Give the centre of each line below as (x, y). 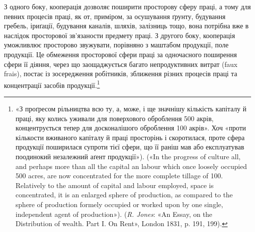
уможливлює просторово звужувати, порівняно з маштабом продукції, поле (116, 45)
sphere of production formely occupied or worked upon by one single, (119, 204)
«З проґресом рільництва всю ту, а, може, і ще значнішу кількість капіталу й (131, 108)
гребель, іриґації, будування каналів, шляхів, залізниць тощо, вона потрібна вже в (126, 26)
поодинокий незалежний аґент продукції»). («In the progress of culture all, (128, 156)
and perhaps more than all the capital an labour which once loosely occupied (131, 166)
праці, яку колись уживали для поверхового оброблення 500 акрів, (115, 118)
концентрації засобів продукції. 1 (52, 84)
